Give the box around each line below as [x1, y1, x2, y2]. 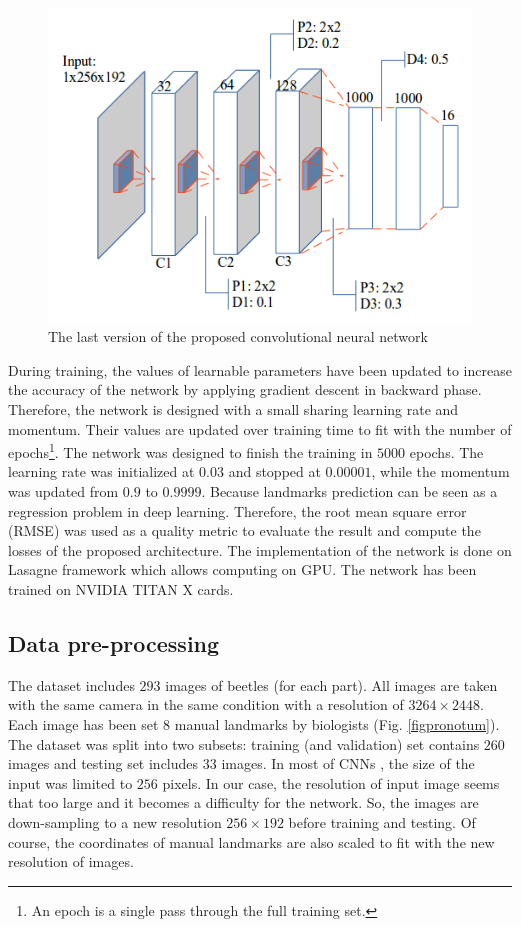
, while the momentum [371, 461, 510, 482]
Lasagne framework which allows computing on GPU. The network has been [8, 559, 477, 580]
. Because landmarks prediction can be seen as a [201, 481, 498, 501]
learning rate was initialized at [8, 461, 195, 482]
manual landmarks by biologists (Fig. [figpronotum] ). [174, 713, 500, 734]
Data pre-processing [8, 627, 220, 658]
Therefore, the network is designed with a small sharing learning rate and [8, 398, 459, 419]
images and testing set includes [8, 753, 199, 774]
